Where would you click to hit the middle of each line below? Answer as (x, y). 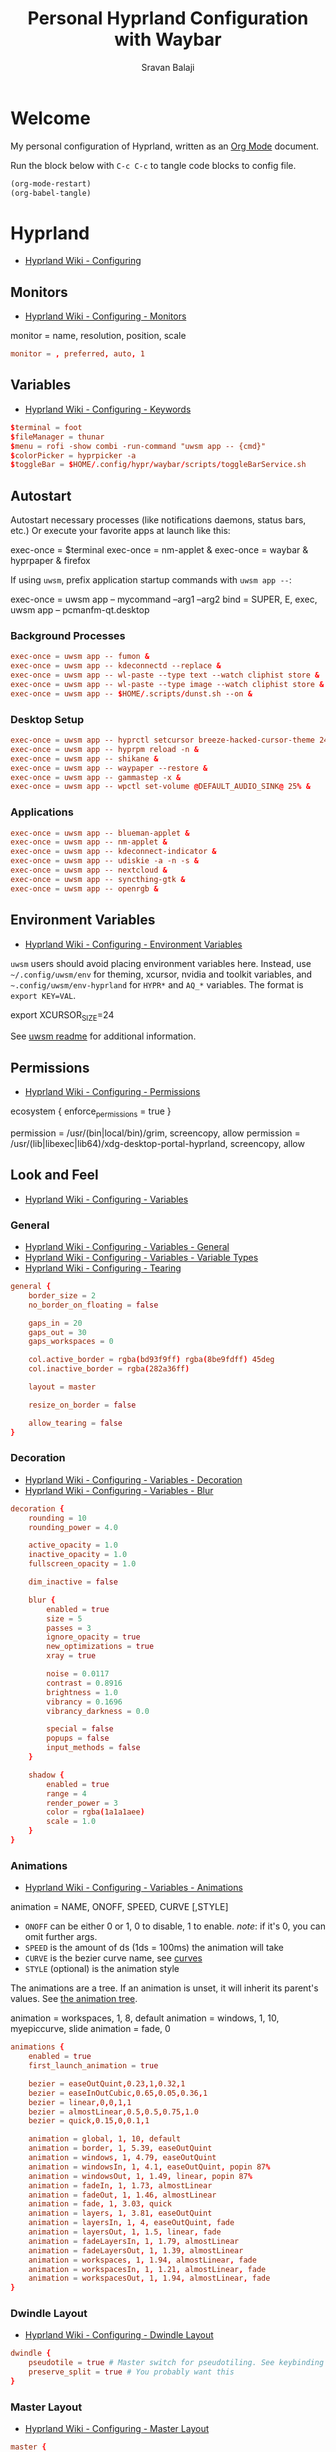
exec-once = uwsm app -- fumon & (80, 657)
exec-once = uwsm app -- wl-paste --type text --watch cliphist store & (165, 675)
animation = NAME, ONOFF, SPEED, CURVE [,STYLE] (119, 1907)
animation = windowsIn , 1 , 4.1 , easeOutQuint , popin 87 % (149, 2167)
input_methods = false (93, 1748)
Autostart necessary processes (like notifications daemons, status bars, (158, 520)
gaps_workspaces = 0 (71, 1342)
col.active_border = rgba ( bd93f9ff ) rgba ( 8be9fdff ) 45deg (151, 1360)
